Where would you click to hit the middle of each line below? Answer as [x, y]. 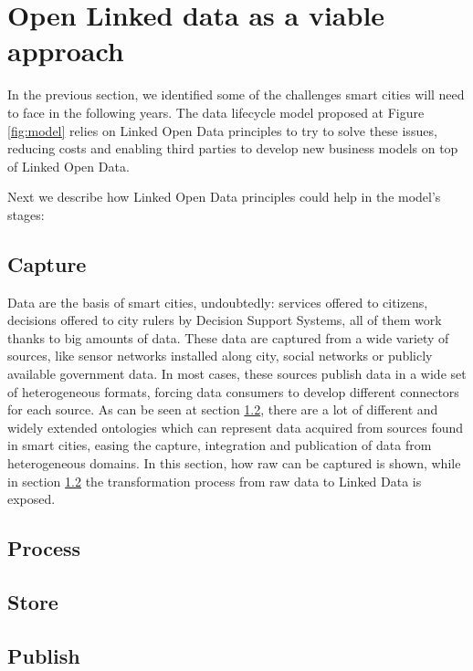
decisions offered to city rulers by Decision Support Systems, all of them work [225, 320]
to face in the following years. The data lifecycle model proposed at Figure [216, 112]
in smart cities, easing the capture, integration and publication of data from [220, 445]
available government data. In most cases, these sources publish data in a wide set [237, 374]
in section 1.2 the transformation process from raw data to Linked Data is [215, 481]
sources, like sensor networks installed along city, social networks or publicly [220, 356]
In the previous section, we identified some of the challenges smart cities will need [236, 94]
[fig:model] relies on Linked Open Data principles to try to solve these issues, [222, 130]
